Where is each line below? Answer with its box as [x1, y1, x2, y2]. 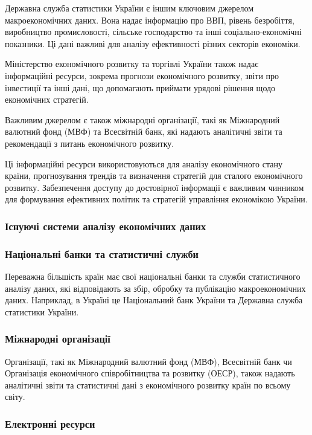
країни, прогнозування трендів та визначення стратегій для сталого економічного [5, 169, 303, 182]
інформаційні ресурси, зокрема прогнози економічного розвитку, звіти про [5, 69, 279, 82]
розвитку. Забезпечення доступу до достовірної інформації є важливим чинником [5, 181, 304, 193]
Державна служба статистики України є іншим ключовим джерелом [5, 2, 254, 14]
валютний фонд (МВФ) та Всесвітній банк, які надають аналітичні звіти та [5, 125, 282, 138]
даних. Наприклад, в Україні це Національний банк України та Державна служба [5, 294, 303, 306]
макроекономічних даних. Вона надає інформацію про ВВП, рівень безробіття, [5, 13, 294, 26]
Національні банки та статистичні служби [5, 246, 199, 261]
